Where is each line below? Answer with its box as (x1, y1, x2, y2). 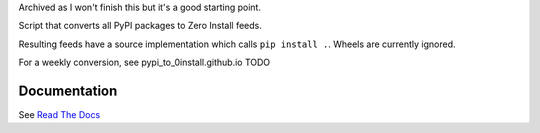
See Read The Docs (18, 109, 101, 121)
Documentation (18, 82, 118, 99)
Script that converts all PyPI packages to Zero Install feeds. (18, 20, 262, 32)
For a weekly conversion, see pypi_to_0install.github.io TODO (18, 56, 271, 69)
